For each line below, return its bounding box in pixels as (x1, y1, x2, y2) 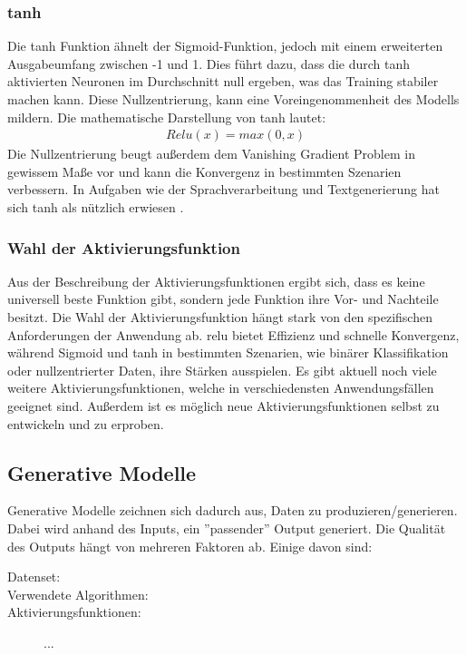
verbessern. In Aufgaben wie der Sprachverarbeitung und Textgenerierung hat (7, 180, 440, 199)
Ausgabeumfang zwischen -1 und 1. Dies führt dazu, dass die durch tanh (7, 54, 411, 73)
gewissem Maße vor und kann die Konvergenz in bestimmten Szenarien (7, 161, 402, 181)
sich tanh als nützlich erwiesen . (7, 198, 184, 216)
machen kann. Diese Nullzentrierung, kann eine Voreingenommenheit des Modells (7, 90, 460, 108)
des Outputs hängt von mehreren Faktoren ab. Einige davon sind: (7, 536, 373, 555)
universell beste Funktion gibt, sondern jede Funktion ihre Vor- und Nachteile (7, 289, 439, 308)
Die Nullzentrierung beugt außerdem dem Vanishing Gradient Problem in (7, 144, 415, 163)
